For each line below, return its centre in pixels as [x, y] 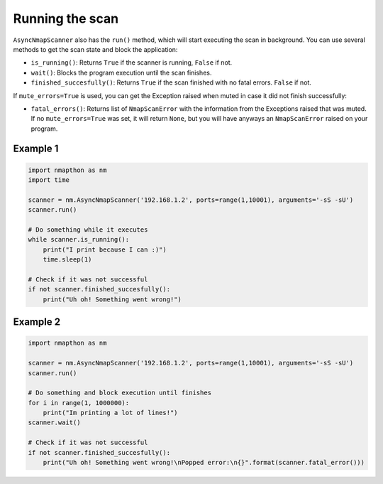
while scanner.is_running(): [79, 240]
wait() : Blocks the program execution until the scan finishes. [121, 72]
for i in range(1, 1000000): [79, 403]
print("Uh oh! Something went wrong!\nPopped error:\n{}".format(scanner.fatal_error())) [204, 463]
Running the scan [66, 18]
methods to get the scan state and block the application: [95, 49]
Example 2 [37, 322]
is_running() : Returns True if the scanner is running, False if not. [132, 63]
